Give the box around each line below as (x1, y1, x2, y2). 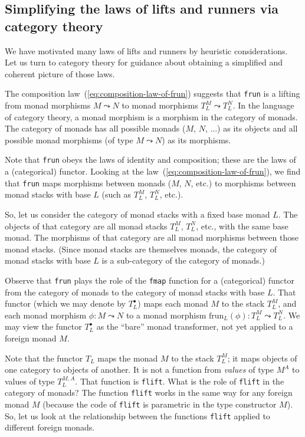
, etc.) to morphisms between (191, 176, 296, 189)
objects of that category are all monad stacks (5, 219, 168, 232)
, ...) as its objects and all (205, 122, 298, 134)
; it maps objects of (227, 351, 297, 364)
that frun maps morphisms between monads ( (5, 176, 172, 189)
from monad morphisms (5, 99, 91, 111)
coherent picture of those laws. (5, 67, 115, 80)
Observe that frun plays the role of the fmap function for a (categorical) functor (5, 274, 294, 286)
